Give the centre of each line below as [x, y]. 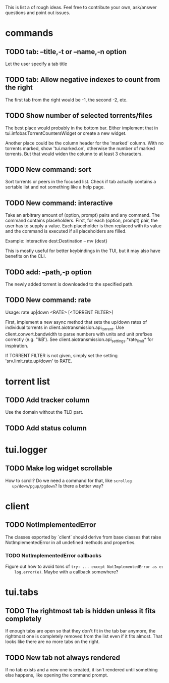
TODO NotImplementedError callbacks [53, 555]
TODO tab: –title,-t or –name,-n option [66, 52]
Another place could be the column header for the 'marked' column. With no [84, 143]
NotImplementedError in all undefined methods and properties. [71, 542]
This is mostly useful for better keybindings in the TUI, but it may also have [83, 251]
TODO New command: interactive [59, 203]
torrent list [28, 381]
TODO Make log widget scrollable [59, 469]
